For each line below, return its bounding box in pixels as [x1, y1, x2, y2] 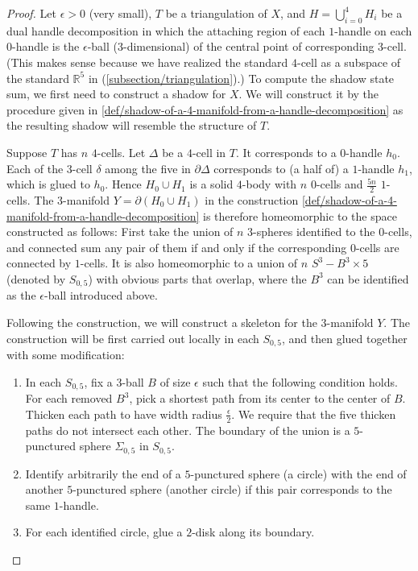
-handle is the [12, 38, 80, 55]
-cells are [355, 238, 399, 255]
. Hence [105, 176, 142, 192]
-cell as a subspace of [296, 53, 401, 70]
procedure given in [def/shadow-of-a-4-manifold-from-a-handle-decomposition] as [6, 101, 404, 118]
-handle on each [334, 22, 412, 39]
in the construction [205, 191, 299, 208]
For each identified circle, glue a [25, 523, 183, 540]
